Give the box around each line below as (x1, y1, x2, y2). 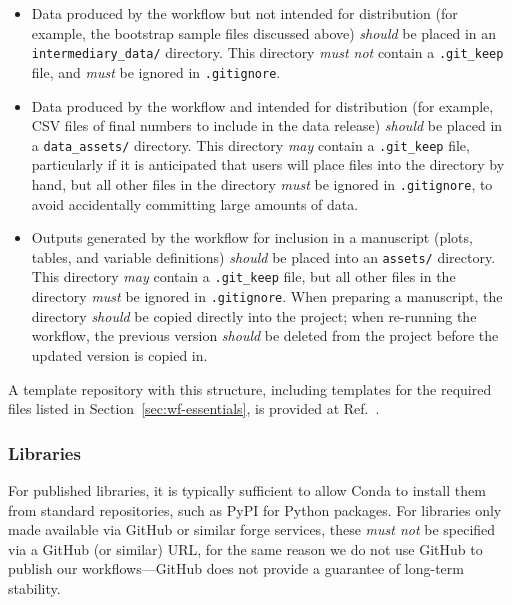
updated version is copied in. (31, 344, 208, 365)
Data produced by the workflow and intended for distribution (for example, (31, 95, 494, 116)
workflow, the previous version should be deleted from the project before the (31, 325, 499, 346)
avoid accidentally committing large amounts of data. (31, 193, 359, 214)
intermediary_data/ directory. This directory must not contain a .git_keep (31, 42, 504, 63)
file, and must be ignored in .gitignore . (31, 61, 281, 82)
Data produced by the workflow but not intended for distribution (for (31, 3, 458, 23)
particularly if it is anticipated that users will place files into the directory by (31, 154, 505, 175)
